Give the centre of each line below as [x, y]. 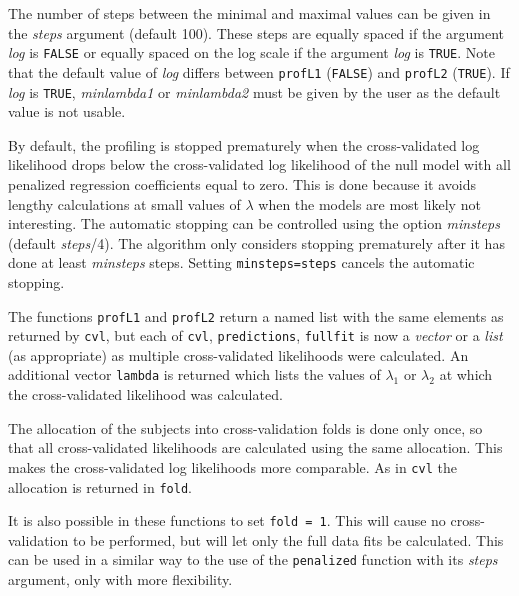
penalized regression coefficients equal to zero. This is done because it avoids [242, 183]
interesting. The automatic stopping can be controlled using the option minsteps [254, 223]
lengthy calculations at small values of [124, 203]
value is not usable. [67, 111]
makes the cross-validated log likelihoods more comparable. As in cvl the [232, 466]
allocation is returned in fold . [100, 486]
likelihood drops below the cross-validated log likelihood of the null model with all [259, 164]
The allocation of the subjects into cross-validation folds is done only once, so [245, 427]
